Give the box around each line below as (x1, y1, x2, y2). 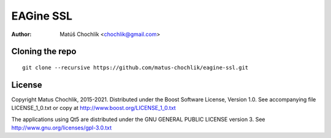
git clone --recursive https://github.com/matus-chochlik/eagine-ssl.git (22, 64, 249, 71)
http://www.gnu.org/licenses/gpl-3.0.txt (11, 124, 112, 131)
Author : (11, 31, 32, 38)
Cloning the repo (11, 46, 77, 57)
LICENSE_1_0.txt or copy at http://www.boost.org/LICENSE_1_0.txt (11, 104, 176, 112)
